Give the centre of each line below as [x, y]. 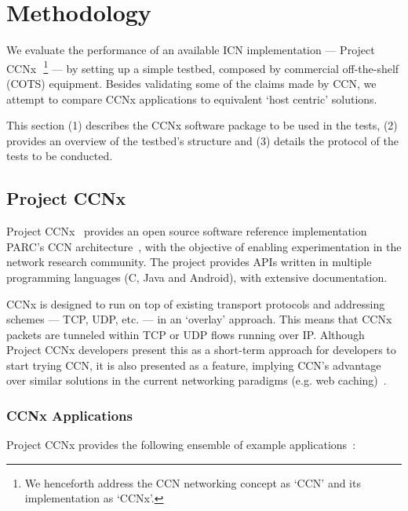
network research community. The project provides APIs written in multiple [189, 262]
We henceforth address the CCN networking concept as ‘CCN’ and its [193, 482]
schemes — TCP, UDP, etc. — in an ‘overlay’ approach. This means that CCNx [199, 319]
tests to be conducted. [60, 156]
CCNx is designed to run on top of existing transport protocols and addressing [196, 303]
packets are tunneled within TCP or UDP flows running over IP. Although [186, 334]
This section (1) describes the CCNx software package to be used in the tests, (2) [202, 125]
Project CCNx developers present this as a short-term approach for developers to [201, 350]
